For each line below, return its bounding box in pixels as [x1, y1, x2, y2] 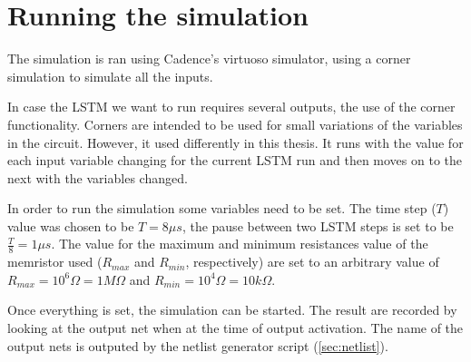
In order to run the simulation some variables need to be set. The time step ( [7, 199, 437, 218]
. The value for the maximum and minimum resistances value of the [51, 234, 428, 253]
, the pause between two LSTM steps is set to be [182, 216, 454, 235]
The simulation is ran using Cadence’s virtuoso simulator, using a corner [7, 49, 411, 68]
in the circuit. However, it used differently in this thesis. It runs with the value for [7, 132, 464, 152]
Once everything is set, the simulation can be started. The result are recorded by [7, 300, 457, 319]
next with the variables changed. [7, 168, 188, 187]
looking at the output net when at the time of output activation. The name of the [7, 318, 464, 338]
